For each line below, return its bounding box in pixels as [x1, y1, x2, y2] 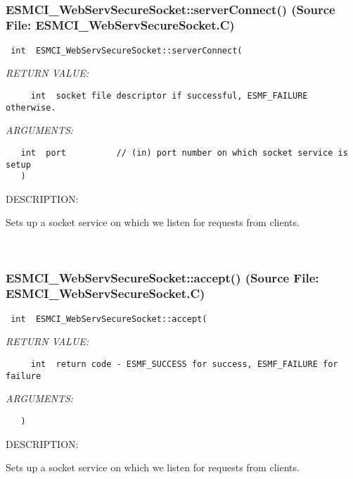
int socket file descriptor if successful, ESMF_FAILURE [30, 90, 308, 101]
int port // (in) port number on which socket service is [20, 147, 348, 158]
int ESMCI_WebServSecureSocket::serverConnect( [11, 45, 243, 56]
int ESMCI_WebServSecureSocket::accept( [11, 313, 207, 324]
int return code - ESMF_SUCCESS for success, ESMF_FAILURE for [30, 359, 338, 370]
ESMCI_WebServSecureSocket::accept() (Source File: [6, 268, 319, 286]
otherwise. [6, 102, 56, 113]
